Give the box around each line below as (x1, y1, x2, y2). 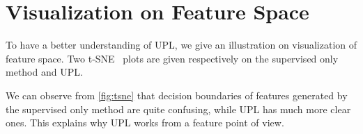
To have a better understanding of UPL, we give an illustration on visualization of (6, 37, 357, 52)
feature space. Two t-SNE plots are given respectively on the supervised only (6, 51, 339, 65)
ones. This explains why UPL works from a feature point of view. (6, 115, 284, 130)
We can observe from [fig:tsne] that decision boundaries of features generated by (6, 87, 348, 102)
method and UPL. (6, 65, 83, 79)
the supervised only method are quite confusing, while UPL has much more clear (6, 101, 351, 116)
